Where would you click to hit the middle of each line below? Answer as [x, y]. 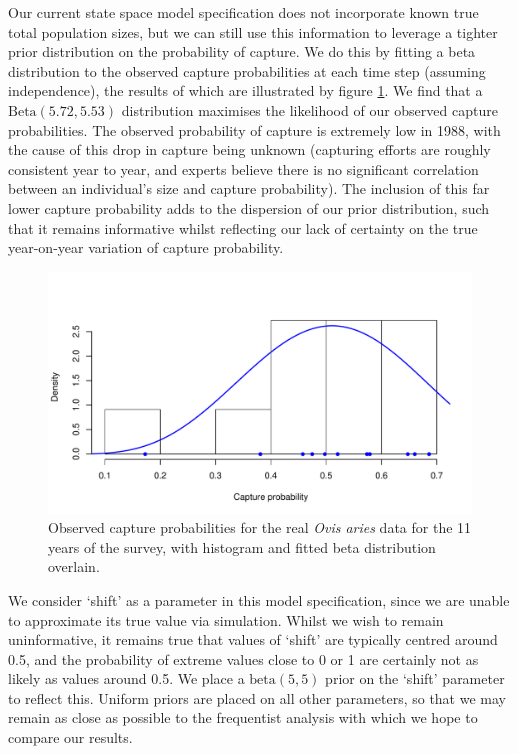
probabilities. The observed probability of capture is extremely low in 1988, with [254, 129]
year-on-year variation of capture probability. [146, 247]
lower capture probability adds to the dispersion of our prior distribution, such [249, 207]
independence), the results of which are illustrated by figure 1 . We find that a [245, 90]
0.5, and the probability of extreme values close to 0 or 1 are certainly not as [243, 658]
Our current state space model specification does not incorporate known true [243, 12]
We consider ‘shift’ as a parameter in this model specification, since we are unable [259, 599]
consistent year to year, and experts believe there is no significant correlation [243, 168]
